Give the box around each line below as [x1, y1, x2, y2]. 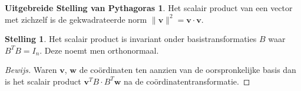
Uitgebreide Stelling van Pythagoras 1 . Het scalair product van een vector [5, 2, 293, 13]
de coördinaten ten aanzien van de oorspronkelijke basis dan [79, 64, 296, 76]
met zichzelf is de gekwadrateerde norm [5, 13, 147, 25]
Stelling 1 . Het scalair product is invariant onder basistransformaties [5, 33, 257, 45]
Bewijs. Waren [5, 64, 57, 76]
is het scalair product [5, 75, 81, 87]
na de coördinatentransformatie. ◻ [124, 75, 250, 87]
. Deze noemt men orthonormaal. [39, 44, 159, 56]
